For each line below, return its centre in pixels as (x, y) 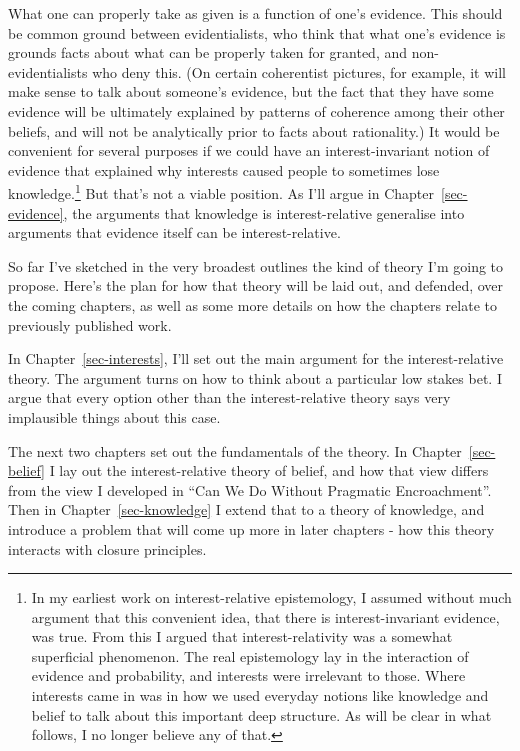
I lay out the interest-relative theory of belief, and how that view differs (269, 470)
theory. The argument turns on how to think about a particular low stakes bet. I (255, 377)
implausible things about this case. (114, 416)
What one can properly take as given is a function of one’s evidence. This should (255, 13)
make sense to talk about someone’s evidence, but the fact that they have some (251, 91)
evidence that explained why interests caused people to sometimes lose (224, 169)
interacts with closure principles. (107, 548)
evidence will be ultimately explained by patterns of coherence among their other (256, 110)
